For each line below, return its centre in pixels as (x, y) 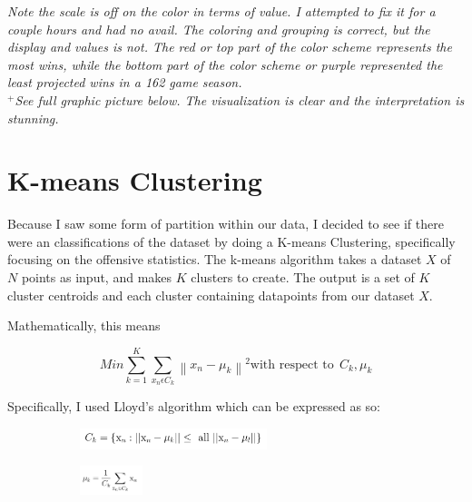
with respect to (292, 364)
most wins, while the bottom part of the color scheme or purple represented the (225, 64)
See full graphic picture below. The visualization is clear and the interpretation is (240, 99)
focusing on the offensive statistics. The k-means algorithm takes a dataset (215, 259)
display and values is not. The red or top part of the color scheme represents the (230, 47)
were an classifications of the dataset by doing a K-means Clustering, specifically (231, 241)
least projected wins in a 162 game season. (125, 82)
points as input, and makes (97, 277)
